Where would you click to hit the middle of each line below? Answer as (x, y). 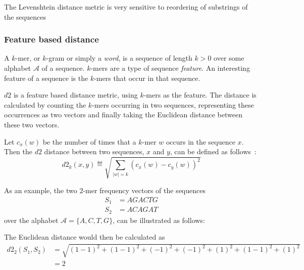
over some (229, 58)
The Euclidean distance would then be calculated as (85, 237)
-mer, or (28, 58)
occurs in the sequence (200, 141)
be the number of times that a (89, 141)
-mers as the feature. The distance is (200, 95)
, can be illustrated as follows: (159, 220)
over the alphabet (31, 220)
